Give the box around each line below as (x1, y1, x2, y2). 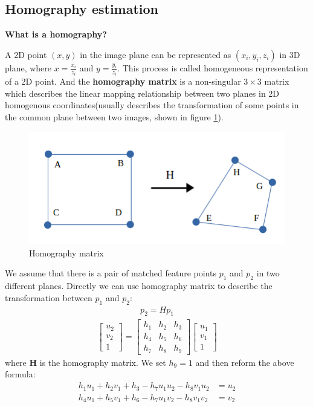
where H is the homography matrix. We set (5, 356, 166, 368)
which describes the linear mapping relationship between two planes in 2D (5, 86, 280, 99)
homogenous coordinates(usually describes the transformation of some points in (5, 99, 299, 111)
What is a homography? (5, 28, 107, 41)
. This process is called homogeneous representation (117, 61, 308, 74)
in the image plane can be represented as (80, 48, 231, 60)
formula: (5, 368, 36, 380)
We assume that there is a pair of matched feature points (5, 267, 217, 279)
